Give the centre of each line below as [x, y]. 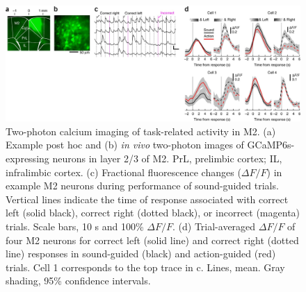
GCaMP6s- [271, 145]
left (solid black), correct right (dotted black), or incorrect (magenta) [153, 213]
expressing [27, 158]
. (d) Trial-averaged [214, 226]
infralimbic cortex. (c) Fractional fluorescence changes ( [123, 172]
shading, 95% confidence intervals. [78, 281]
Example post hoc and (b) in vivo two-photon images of [125, 145]
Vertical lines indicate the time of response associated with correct [147, 199]
